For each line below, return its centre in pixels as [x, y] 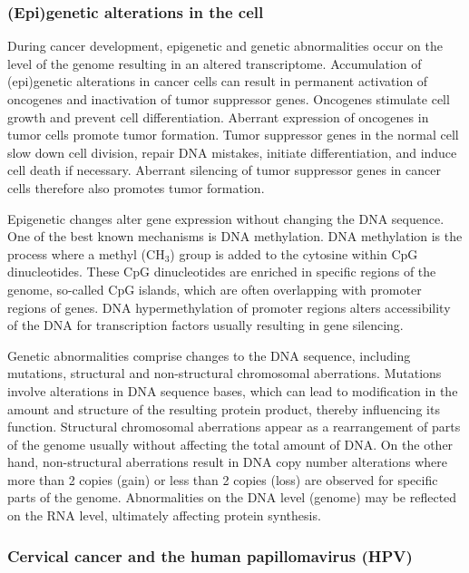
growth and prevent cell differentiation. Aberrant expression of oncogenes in [218, 117]
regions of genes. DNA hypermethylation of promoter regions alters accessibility [229, 307]
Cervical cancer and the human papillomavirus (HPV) [210, 555]
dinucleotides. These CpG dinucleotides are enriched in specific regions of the [222, 272]
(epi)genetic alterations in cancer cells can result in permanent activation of [218, 81]
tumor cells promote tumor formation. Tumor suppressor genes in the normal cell [233, 135]
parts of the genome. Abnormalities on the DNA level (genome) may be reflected [232, 497]
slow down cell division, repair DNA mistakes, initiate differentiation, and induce [232, 152]
